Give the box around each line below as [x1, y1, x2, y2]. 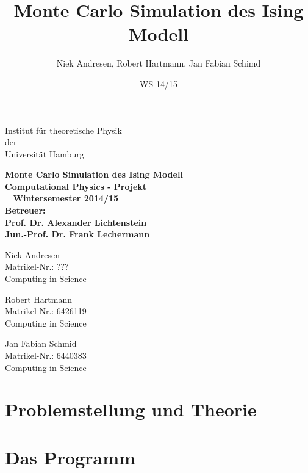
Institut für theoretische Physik [5, 123, 122, 136]
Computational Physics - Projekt [5, 179, 147, 192]
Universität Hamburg [5, 147, 84, 160]
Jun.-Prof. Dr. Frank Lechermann [5, 228, 150, 240]
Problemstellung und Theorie [5, 397, 257, 422]
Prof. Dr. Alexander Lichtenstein [5, 215, 147, 228]
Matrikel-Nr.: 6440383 [5, 349, 87, 361]
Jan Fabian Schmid [5, 337, 77, 350]
